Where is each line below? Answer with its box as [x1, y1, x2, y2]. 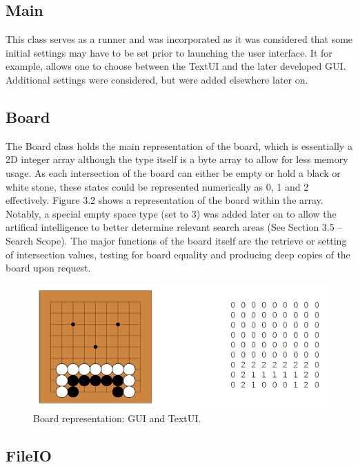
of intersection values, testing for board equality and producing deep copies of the [6, 247, 350, 261]
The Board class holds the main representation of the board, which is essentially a [6, 138, 352, 153]
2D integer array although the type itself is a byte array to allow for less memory [6, 152, 348, 166]
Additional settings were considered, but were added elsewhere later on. [6, 72, 308, 86]
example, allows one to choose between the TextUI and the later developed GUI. [6, 59, 346, 73]
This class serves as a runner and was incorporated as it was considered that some [6, 32, 353, 46]
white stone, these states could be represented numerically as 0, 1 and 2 [6, 179, 309, 193]
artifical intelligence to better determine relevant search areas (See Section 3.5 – [6, 220, 343, 234]
